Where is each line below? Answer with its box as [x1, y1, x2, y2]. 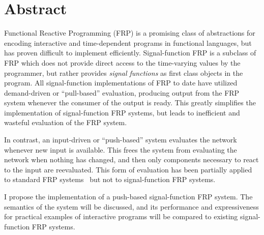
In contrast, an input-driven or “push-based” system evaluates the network [4, 134, 237, 145]
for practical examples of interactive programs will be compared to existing [4, 211, 238, 222]
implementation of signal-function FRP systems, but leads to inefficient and [4, 107, 240, 118]
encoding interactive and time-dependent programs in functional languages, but [4, 37, 252, 48]
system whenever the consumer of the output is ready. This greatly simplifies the [4, 97, 256, 108]
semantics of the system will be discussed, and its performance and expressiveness [4, 201, 259, 212]
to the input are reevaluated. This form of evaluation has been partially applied [4, 164, 252, 174]
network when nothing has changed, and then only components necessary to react [4, 154, 259, 165]
